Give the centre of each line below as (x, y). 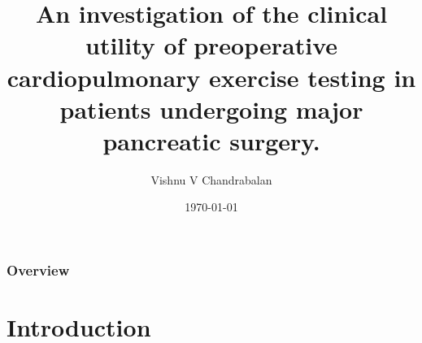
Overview (38, 270)
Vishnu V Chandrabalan (211, 179)
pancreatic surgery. (211, 140)
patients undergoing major (211, 109)
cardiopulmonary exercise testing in (211, 77)
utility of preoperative (211, 45)
